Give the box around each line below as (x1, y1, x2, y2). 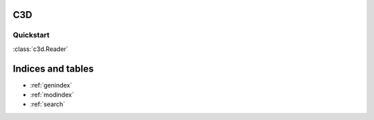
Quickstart (12, 30, 50, 40)
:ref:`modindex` (30, 90, 74, 99)
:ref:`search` (30, 100, 66, 108)
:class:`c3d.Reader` (12, 45, 69, 53)
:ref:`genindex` (30, 81, 73, 89)
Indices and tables (12, 63, 94, 74)
